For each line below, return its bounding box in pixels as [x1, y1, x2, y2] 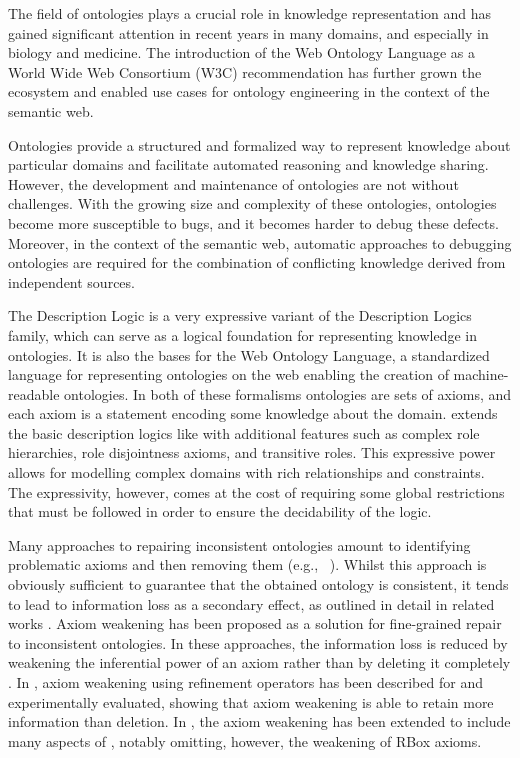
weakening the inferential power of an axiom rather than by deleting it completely [8, 652, 511, 673]
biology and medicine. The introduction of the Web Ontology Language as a [8, 42, 476, 63]
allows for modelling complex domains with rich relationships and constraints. [8, 462, 485, 483]
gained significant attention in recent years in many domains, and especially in [8, 22, 489, 43]
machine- [453, 364, 509, 385]
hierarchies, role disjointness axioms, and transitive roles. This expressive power [8, 442, 496, 463]
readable [8, 383, 60, 404]
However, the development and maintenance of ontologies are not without [8, 173, 459, 194]
